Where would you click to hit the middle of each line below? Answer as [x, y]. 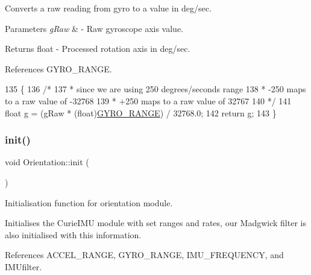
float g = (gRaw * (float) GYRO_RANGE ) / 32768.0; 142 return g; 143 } [141, 112]
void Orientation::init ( [47, 162]
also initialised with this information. [73, 234]
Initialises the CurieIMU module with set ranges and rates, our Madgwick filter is [155, 223]
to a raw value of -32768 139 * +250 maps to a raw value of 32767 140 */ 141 [148, 100]
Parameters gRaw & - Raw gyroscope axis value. [94, 28]
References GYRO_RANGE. [58, 68]
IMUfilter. [24, 266]
